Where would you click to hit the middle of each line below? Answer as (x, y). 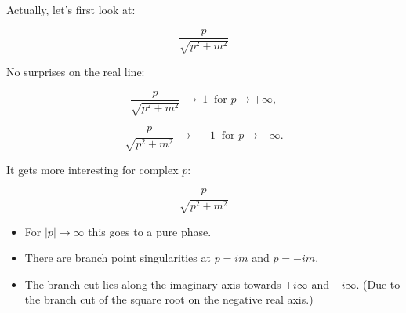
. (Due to (378, 284)
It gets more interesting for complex (92, 169)
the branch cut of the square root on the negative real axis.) (169, 299)
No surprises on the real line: (76, 72)
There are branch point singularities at (118, 258)
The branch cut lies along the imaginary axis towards (153, 284)
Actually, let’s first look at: (71, 9)
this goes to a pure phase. (150, 231)
